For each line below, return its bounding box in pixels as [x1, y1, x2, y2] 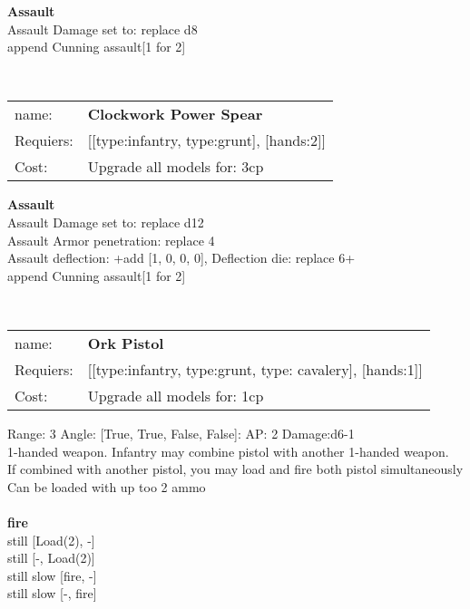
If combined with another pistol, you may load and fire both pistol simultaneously [7, 459, 464, 478]
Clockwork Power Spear [87, 103, 263, 125]
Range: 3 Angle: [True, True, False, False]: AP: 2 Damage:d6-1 [7, 423, 355, 442]
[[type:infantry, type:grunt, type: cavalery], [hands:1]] [87, 358, 423, 380]
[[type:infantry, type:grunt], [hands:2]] [87, 130, 326, 151]
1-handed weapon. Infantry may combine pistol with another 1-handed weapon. [7, 441, 449, 460]
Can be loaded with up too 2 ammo [7, 477, 206, 496]
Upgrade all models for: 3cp [87, 156, 264, 178]
